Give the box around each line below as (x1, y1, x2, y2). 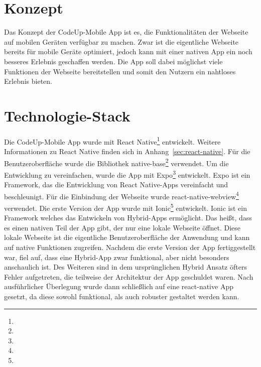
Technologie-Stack (4, 105, 130, 126)
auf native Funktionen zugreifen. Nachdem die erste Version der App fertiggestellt (4, 242, 256, 253)
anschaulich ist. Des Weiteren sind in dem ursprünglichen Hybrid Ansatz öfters (4, 262, 247, 272)
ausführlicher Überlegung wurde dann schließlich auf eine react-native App (4, 281, 233, 292)
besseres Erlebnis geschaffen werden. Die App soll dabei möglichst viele (4, 56, 223, 66)
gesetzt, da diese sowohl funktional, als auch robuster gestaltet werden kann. (4, 291, 239, 301)
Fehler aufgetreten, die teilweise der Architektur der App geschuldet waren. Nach (4, 271, 253, 282)
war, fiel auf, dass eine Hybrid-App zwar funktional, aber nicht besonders (4, 252, 229, 262)
